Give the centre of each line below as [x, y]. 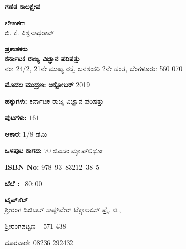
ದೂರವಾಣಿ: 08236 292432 [39, 242]
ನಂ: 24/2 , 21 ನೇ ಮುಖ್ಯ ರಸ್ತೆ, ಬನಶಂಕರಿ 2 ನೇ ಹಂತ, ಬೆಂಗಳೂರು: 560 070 [94, 68]
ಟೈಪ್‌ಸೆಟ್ [17, 200]
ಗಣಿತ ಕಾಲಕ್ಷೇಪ [23, 6]
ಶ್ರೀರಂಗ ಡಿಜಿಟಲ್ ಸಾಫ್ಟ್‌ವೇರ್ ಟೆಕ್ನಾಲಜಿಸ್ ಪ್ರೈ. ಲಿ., [63, 209]
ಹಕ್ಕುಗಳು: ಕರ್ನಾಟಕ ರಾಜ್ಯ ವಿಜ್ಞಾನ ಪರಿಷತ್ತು [55, 101]
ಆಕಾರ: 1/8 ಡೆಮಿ [26, 134]
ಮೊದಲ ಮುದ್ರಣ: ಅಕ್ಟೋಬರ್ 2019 [47, 85]
